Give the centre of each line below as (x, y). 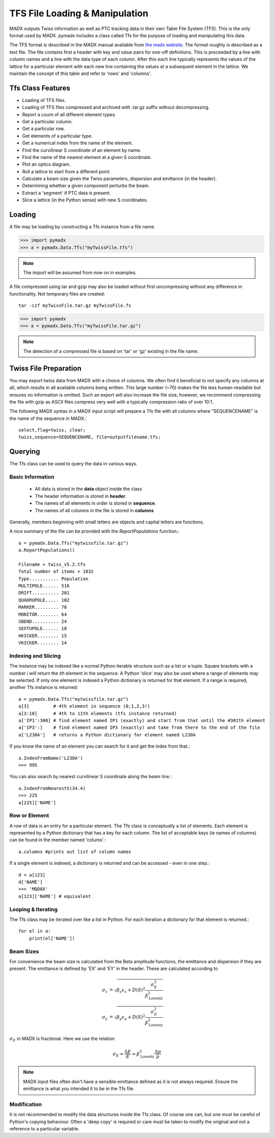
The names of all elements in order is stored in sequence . (95, 503)
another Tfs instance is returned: (44, 687)
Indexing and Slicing (35, 656)
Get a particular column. (48, 121)
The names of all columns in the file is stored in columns (94, 510)
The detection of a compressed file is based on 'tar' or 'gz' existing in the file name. (111, 351)
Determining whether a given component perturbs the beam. (86, 186)
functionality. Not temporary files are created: (57, 294)
